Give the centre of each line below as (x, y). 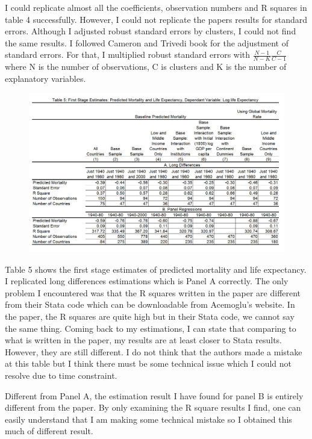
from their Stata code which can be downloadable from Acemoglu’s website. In (150, 304)
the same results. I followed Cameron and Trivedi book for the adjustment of (147, 42)
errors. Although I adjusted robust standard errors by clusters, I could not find (151, 31)
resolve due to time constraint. (61, 375)
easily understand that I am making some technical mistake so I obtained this (148, 419)
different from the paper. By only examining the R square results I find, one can (153, 407)
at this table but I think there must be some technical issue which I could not (148, 363)
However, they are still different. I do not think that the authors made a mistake (154, 351)
